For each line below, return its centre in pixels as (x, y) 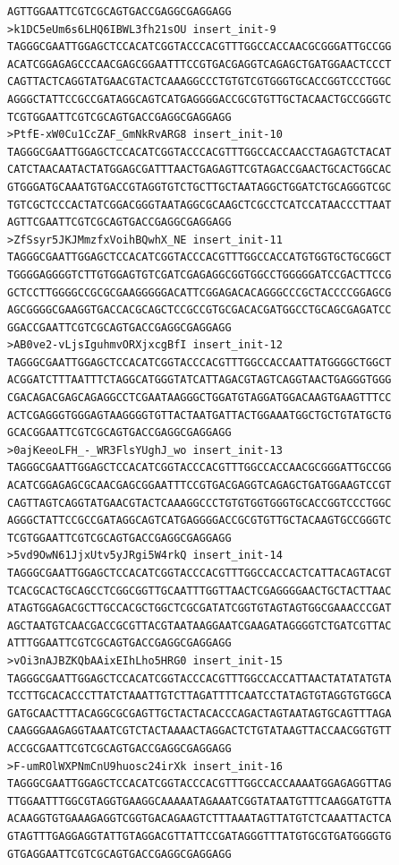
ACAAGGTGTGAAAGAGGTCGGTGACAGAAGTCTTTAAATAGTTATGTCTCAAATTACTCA (199, 819)
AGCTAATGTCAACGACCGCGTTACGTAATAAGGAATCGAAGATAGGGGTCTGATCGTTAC (199, 625)
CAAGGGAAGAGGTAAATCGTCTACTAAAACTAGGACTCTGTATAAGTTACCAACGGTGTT (199, 731)
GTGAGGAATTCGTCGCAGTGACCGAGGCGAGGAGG (119, 854)
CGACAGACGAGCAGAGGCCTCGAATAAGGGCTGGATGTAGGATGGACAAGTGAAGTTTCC (199, 398)
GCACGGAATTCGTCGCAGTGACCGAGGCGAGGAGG (119, 433)
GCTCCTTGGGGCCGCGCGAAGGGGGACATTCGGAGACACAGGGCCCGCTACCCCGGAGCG (199, 292)
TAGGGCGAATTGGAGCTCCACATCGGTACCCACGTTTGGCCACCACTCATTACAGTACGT (199, 573)
